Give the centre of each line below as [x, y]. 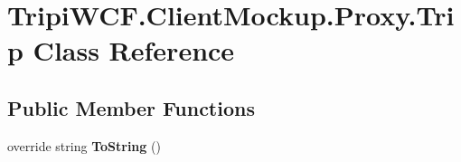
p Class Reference [121, 50]
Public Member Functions [131, 107]
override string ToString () [84, 145]
